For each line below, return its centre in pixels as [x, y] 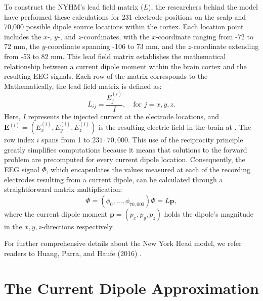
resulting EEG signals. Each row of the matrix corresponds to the [106, 76]
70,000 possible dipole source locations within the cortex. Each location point [124, 27]
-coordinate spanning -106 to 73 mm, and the [115, 46]
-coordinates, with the [115, 36]
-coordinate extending [225, 46]
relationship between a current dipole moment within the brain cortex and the [125, 66]
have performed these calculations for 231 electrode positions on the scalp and [125, 16]
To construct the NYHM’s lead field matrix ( [74, 7]
